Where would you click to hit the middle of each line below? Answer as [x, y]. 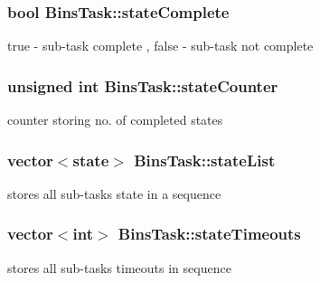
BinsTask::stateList [205, 160]
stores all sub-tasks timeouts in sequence [119, 267]
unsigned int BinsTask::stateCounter [143, 85]
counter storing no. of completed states [115, 120]
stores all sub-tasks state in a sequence [114, 193]
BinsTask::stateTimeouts [209, 234]
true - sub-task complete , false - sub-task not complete [160, 46]
